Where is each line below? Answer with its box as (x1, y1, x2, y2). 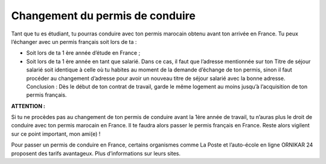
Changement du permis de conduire (11, 9, 196, 22)
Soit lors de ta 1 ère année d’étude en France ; (26, 49, 141, 56)
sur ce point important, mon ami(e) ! (11, 130, 101, 138)
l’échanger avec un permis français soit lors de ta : (11, 38, 137, 45)
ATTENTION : (11, 102, 45, 109)
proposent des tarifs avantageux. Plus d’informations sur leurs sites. (11, 150, 181, 157)
